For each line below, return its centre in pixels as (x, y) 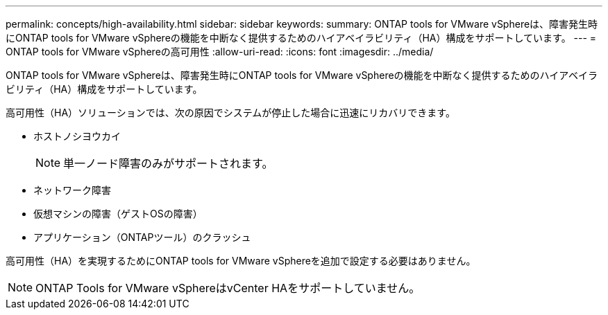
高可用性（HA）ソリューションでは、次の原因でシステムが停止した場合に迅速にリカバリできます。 (230, 112)
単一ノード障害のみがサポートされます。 (168, 163)
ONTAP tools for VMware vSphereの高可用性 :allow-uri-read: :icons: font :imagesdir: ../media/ (220, 52)
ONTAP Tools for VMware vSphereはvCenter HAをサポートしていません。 (228, 288)
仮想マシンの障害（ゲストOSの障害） (118, 214)
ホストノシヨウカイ (77, 136)
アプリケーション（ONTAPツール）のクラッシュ (142, 237)
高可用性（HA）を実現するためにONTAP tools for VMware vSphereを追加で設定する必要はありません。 (241, 261)
